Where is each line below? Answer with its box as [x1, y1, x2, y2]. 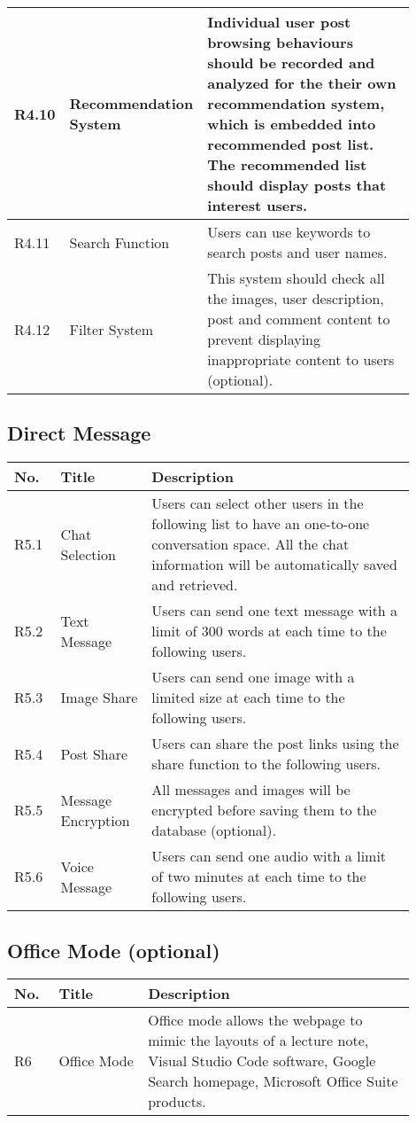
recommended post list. [207, 134, 374, 154]
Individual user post [207, 12, 351, 32]
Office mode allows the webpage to [148, 1010, 363, 1031]
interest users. [207, 195, 308, 215]
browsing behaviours [207, 32, 353, 52]
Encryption [60, 809, 130, 831]
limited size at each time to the [151, 687, 345, 708]
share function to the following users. [151, 753, 381, 775]
